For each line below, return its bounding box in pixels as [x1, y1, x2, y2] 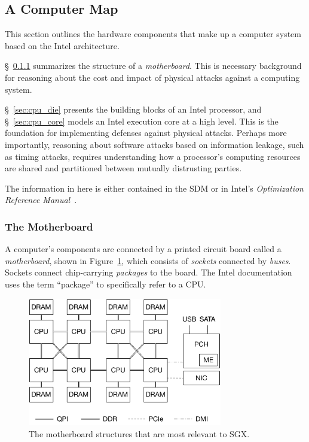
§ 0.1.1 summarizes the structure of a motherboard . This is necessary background [5, 59, 302, 72]
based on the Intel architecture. [5, 39, 120, 52]
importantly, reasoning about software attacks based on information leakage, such [5, 138, 304, 150]
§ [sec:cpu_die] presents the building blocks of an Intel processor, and [5, 103, 262, 116]
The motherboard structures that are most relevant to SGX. [29, 427, 250, 440]
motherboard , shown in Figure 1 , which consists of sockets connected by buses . [5, 254, 291, 267]
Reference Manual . [5, 193, 77, 206]
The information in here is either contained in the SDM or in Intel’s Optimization [5, 181, 304, 194]
